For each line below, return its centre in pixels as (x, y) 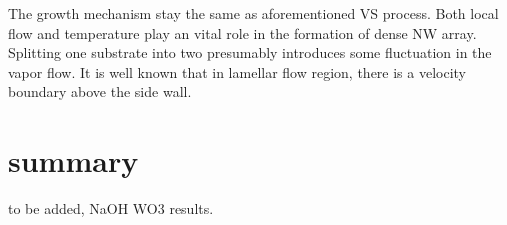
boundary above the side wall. (100, 91)
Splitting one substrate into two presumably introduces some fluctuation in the (250, 52)
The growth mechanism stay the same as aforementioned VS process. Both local (253, 13)
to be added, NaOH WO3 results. (111, 208)
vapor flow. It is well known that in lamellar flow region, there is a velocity (237, 71)
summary (73, 160)
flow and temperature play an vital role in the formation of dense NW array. (242, 32)
